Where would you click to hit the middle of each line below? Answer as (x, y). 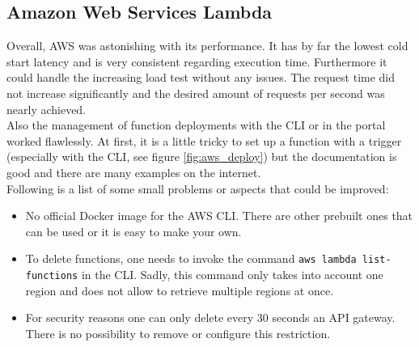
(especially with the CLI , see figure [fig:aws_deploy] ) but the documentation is (202, 157)
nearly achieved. (47, 109)
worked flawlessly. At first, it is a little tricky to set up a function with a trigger (204, 140)
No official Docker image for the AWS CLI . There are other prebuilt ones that (219, 216)
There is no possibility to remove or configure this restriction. (178, 333)
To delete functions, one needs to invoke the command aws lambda (191, 258)
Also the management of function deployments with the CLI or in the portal (196, 125)
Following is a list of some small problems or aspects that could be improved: (198, 188)
